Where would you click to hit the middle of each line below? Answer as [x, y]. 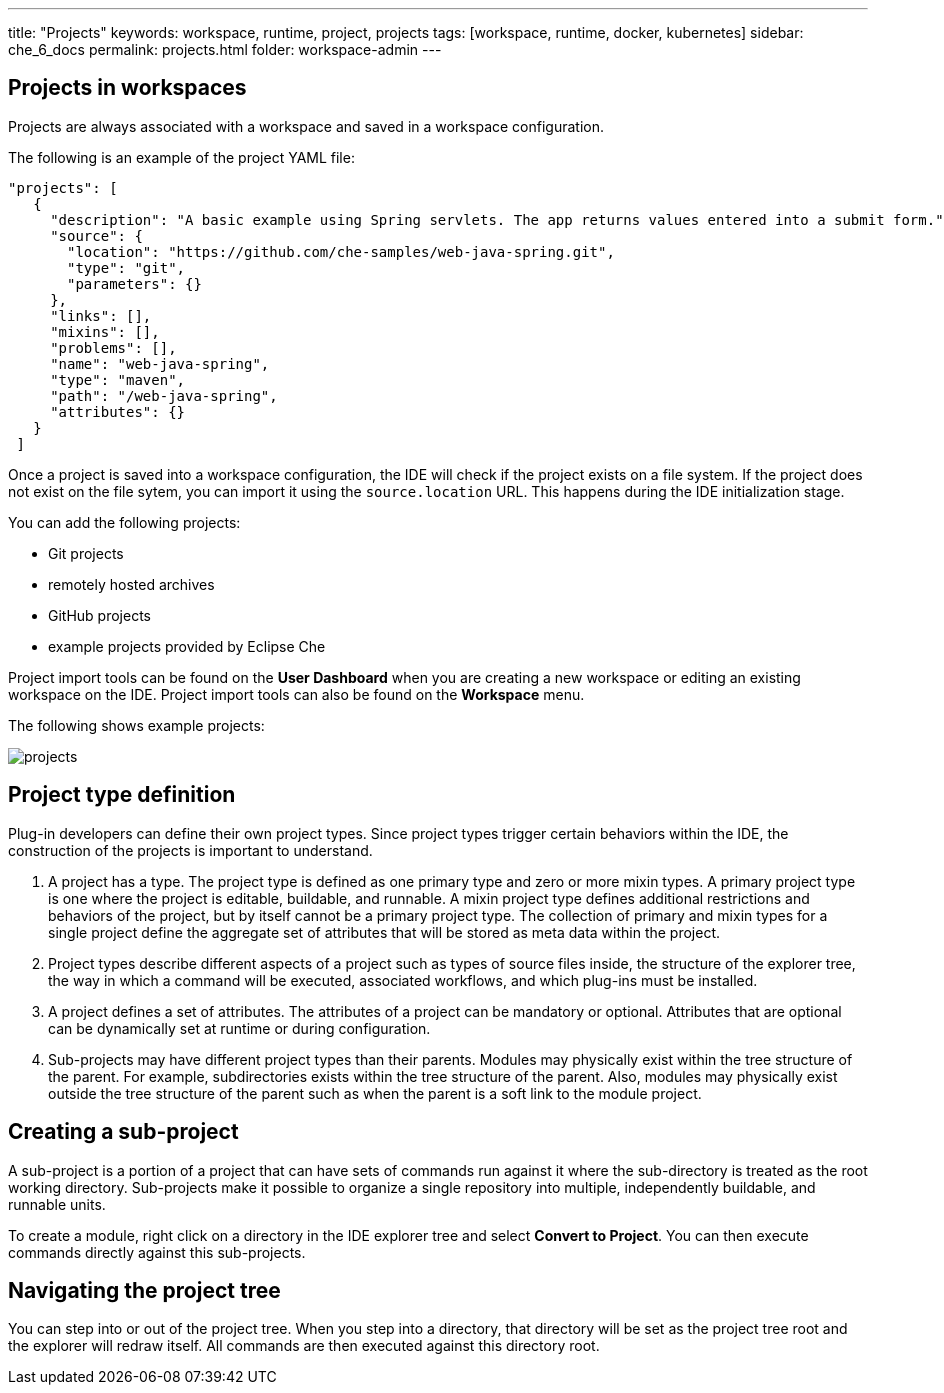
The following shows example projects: [136, 725]
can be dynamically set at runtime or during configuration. [239, 1028]
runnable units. [57, 1204]
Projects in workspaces [127, 88]
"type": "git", [126, 267]
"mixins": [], [105, 331]
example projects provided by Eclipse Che [187, 646]
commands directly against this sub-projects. [157, 1252]
